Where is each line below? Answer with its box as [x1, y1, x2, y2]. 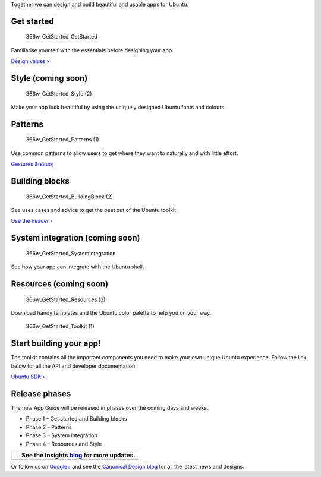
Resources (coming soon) [11, 279, 109, 289]
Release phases [11, 388, 71, 399]
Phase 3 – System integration [26, 432, 97, 439]
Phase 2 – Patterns [26, 424, 73, 431]
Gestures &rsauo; [11, 160, 53, 168]
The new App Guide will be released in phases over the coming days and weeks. [11, 404, 209, 411]
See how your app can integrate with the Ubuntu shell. [11, 263, 144, 270]
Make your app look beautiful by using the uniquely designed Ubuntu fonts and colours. [11, 103, 226, 110]
